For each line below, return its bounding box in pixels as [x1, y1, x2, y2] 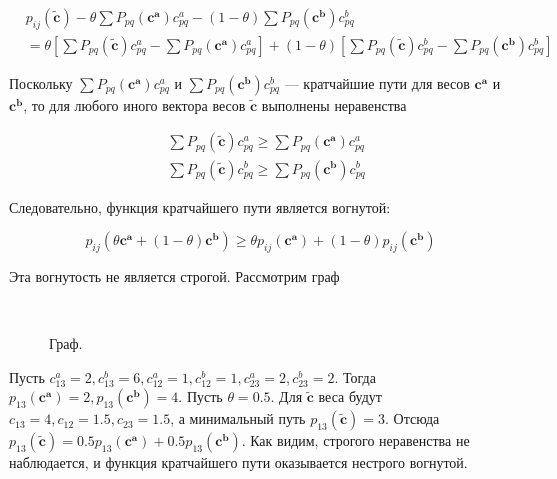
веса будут [318, 386, 382, 407]
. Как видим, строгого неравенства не [241, 430, 470, 451]
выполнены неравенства [261, 94, 407, 115]
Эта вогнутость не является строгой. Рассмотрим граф [9, 265, 340, 286]
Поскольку [9, 72, 73, 93]
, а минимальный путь [170, 408, 306, 429]
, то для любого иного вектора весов [23, 94, 246, 115]
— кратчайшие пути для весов [284, 72, 470, 93]
